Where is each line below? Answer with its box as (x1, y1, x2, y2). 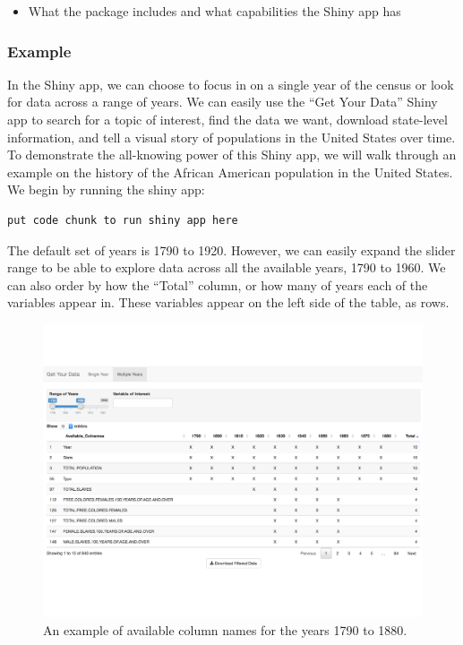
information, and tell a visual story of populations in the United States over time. (7, 127, 456, 146)
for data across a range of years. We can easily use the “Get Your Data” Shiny (7, 92, 438, 111)
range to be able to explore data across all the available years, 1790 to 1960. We (7, 258, 446, 277)
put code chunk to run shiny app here (7, 213, 238, 227)
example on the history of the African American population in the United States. (7, 162, 453, 181)
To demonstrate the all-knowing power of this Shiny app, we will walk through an (7, 145, 457, 164)
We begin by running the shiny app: (7, 180, 205, 199)
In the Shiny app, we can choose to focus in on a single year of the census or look (7, 74, 454, 93)
